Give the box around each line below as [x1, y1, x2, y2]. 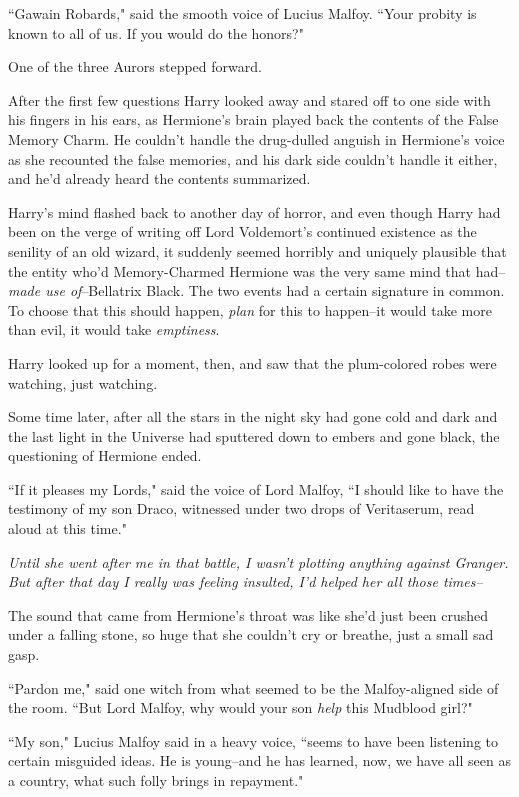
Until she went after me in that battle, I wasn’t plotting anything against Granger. [8, 551, 509, 572]
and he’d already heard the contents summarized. [8, 168, 311, 189]
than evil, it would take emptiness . [8, 319, 220, 340]
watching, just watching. [8, 372, 158, 393]
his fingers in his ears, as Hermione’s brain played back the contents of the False [8, 109, 499, 130]
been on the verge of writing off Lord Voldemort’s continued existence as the [8, 221, 477, 242]
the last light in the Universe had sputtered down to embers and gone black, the [8, 425, 500, 446]
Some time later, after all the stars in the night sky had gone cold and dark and [8, 406, 498, 427]
